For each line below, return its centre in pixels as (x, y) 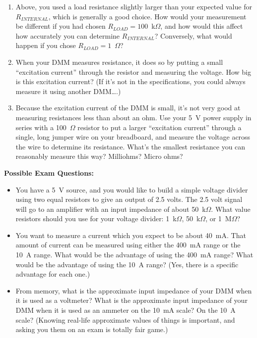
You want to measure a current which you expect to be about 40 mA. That (131, 235)
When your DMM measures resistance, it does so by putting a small (119, 62)
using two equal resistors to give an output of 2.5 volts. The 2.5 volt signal (129, 199)
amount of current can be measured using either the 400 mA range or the (128, 245)
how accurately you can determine (68, 35)
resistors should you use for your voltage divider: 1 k (96, 218)
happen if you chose (46, 45)
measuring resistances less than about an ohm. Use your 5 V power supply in (133, 117)
